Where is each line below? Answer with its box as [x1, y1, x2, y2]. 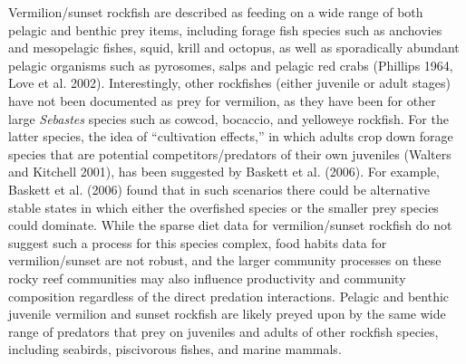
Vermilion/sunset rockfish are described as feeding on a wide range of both [8, 3, 423, 21]
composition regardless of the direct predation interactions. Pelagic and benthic [8, 286, 450, 305]
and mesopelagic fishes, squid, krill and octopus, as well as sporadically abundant [8, 38, 460, 57]
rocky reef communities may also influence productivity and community [8, 268, 406, 287]
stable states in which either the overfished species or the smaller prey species [8, 197, 439, 216]
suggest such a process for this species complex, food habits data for [8, 233, 387, 252]
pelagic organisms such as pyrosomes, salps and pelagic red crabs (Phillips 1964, [8, 55, 453, 74]
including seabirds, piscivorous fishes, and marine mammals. [8, 340, 342, 359]
